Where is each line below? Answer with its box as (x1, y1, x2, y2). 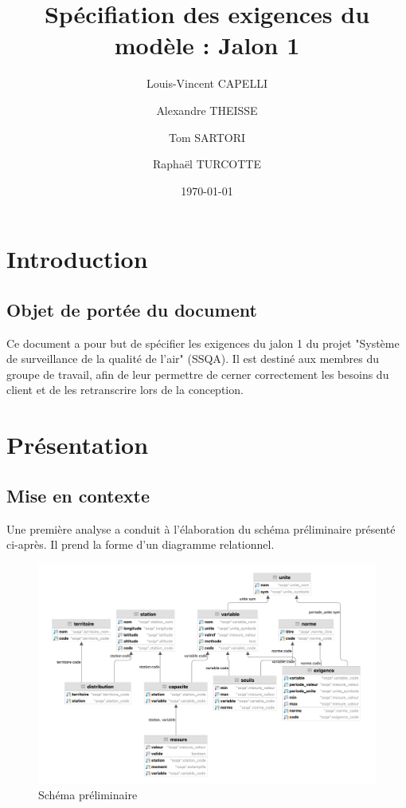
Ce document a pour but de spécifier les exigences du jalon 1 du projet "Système (6, 334, 400, 351)
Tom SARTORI (168, 128, 246, 145)
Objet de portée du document (6, 297, 257, 321)
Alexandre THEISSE (156, 101, 258, 118)
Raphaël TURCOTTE (153, 156, 261, 172)
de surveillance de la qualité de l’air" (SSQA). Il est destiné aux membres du (6, 350, 380, 367)
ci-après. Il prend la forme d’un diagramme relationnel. (6, 536, 275, 553)
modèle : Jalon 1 (114, 29, 300, 61)
